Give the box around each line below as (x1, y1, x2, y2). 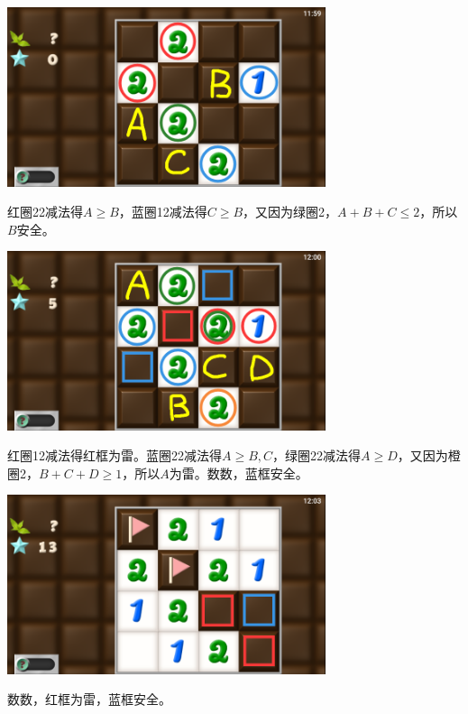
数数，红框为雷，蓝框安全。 (7, 690, 171, 709)
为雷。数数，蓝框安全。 (169, 463, 308, 482)
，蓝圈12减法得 (118, 202, 207, 221)
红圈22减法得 (7, 202, 83, 221)
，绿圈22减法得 (272, 446, 362, 465)
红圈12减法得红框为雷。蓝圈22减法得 (7, 446, 222, 465)
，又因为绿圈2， (243, 202, 338, 221)
